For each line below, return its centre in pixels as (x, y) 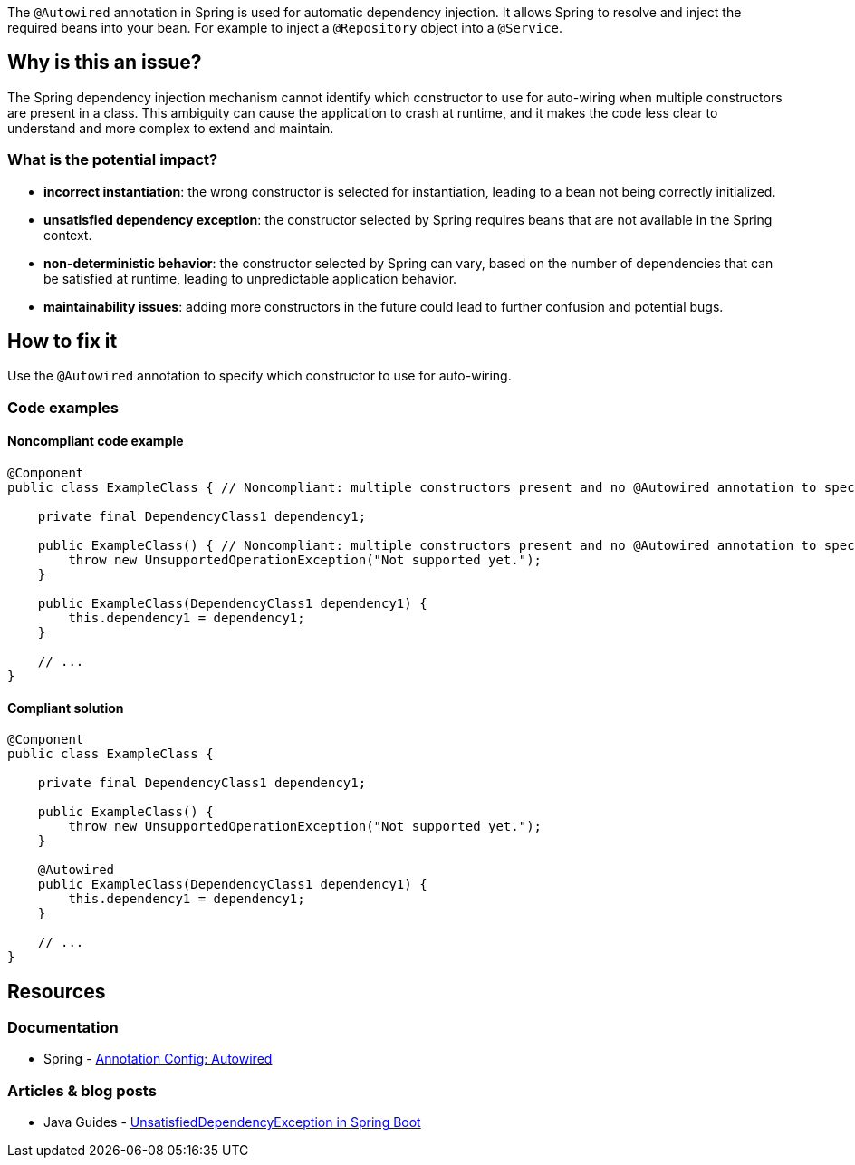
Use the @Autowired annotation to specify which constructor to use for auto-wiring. (259, 376)
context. (68, 235)
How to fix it (62, 342)
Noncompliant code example (96, 441)
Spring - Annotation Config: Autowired (158, 1059)
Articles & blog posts (82, 1090)
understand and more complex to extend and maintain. (171, 128)
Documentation (63, 1028)
